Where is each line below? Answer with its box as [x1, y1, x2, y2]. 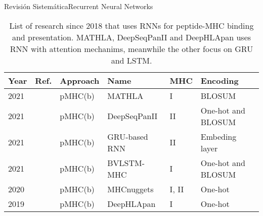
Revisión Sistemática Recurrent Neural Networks [4, 1, 153, 11]
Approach [60, 74, 100, 86]
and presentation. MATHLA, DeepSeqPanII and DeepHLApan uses [12, 31, 251, 43]
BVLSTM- [107, 156, 145, 169]
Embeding [200, 130, 237, 142]
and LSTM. [111, 54, 152, 66]
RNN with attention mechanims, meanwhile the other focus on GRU [10, 42, 253, 55]
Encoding [200, 74, 239, 86]
